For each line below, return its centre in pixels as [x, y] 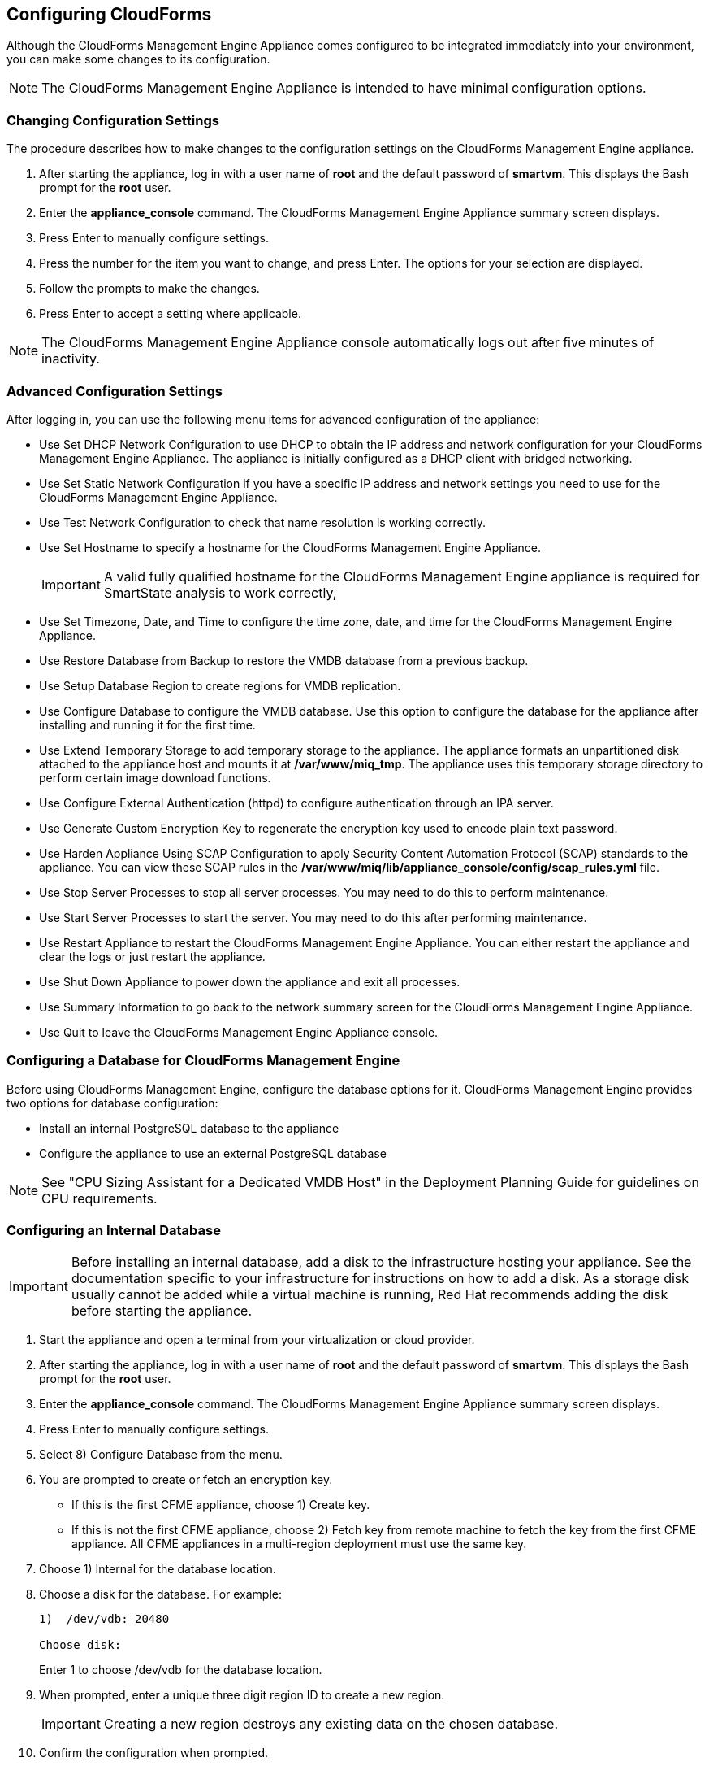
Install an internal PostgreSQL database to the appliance [189, 1128]
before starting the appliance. [161, 1311]
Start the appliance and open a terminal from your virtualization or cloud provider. [257, 1340]
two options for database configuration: [112, 1103]
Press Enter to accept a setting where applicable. [170, 314]
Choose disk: [80, 1645]
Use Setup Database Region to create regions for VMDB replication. [220, 685]
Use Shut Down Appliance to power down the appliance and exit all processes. [250, 981]
